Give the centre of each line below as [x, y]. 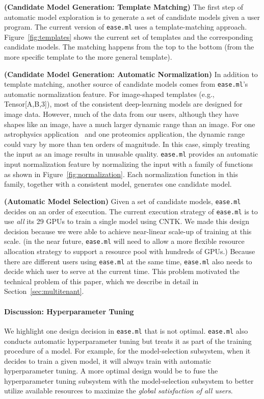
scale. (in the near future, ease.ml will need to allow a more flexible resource [124, 241]
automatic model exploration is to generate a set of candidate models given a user [132, 17]
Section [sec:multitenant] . [44, 291]
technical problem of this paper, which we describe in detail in [101, 281]
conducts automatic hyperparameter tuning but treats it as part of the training [128, 341]
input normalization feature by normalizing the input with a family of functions [129, 164]
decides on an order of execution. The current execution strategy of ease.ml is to [131, 211]
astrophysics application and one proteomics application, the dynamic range [125, 134]
